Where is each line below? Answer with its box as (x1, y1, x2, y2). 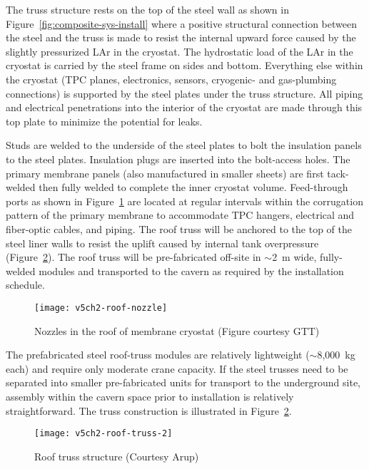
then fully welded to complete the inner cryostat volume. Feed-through (39, 180, 348, 195)
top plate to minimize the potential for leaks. (6, 113, 203, 128)
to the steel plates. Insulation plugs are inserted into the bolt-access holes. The (6, 151, 350, 166)
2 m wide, (272, 249, 317, 264)
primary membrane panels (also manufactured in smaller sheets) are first (6, 165, 324, 180)
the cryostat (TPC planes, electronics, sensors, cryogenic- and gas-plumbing (6, 71, 337, 86)
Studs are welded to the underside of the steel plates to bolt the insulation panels (6, 138, 362, 153)
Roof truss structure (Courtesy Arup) (34, 448, 199, 463)
